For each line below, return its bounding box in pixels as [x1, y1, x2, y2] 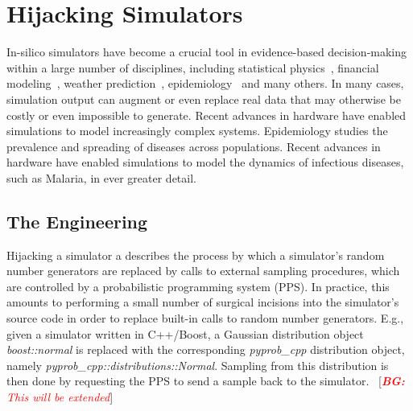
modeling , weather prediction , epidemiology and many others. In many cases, [6, 75, 404, 92]
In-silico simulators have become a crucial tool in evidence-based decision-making [6, 43, 407, 60]
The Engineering [6, 208, 148, 233]
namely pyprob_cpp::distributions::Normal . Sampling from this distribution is [6, 356, 389, 373]
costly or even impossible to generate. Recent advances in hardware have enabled [6, 106, 407, 123]
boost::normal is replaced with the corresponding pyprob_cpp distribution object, [6, 341, 405, 358]
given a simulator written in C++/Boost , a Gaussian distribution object [6, 325, 364, 342]
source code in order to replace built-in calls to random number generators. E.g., [6, 310, 404, 327]
